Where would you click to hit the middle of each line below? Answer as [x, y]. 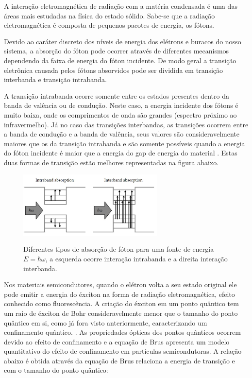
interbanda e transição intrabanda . [55, 79]
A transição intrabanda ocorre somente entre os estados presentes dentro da [117, 95]
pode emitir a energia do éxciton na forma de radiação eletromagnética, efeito [119, 294]
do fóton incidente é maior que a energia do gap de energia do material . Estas [121, 153]
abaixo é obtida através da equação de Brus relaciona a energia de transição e [119, 360]
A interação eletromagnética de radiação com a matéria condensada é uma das [121, 6]
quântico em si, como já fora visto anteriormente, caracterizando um [106, 322]
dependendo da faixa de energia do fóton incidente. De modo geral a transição [120, 60]
